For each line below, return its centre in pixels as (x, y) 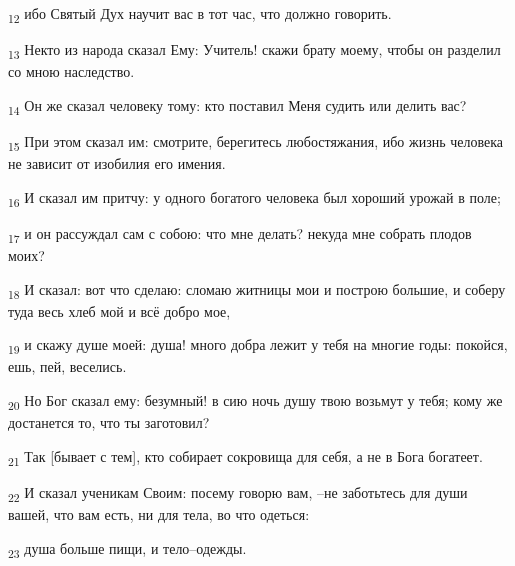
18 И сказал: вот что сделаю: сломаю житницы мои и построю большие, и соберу (257, 290)
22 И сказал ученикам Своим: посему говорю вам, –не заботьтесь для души (238, 493)
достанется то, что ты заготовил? (109, 422)
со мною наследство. (71, 71)
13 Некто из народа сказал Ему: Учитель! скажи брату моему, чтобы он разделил (254, 50)
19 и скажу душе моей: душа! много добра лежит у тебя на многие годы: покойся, (258, 346)
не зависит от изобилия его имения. (117, 163)
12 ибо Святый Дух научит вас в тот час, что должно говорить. (200, 14)
